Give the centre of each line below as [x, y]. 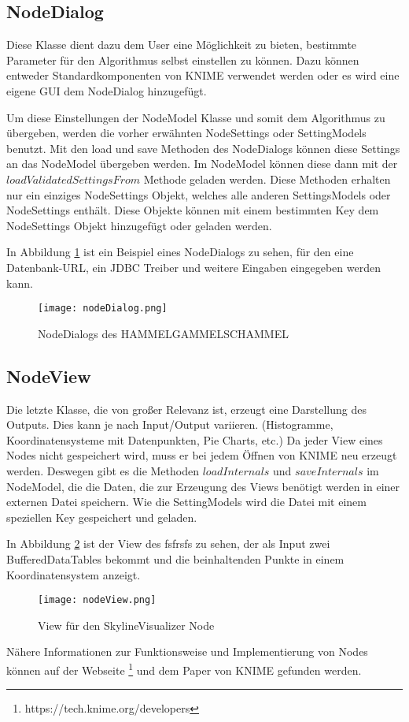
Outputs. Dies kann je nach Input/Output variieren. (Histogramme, [170, 424]
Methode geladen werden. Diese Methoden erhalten [267, 179]
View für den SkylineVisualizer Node [126, 625]
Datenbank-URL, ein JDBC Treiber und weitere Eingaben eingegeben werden [193, 267]
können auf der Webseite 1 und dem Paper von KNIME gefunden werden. [184, 668]
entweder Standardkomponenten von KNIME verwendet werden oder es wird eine [203, 75]
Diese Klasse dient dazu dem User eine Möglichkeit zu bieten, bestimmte [182, 45]
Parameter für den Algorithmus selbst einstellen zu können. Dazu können [183, 60]
